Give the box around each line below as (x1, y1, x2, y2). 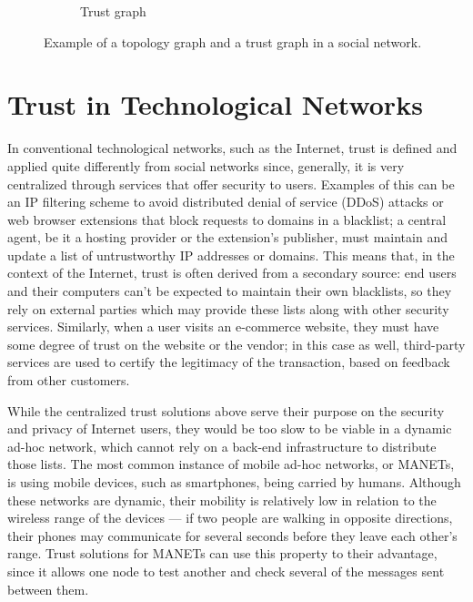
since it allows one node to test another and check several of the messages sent (7, 561, 445, 580)
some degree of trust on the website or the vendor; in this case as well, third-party (7, 334, 466, 353)
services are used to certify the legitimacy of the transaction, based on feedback (7, 352, 450, 372)
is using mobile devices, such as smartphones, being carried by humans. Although (7, 473, 461, 491)
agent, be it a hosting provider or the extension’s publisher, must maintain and (7, 228, 448, 247)
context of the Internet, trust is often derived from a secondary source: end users (7, 263, 457, 282)
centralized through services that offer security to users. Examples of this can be (7, 174, 455, 193)
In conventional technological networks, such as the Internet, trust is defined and (7, 138, 458, 158)
